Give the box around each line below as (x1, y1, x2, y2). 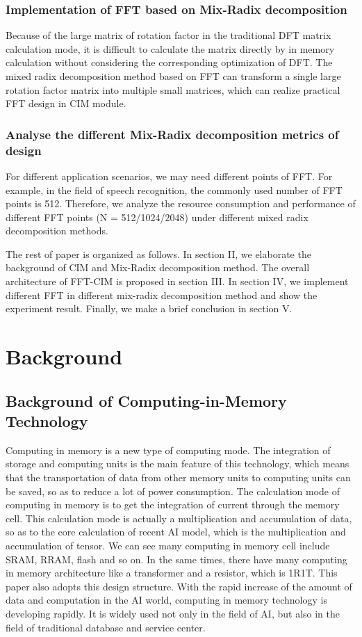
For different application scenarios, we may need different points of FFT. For (6, 168, 333, 183)
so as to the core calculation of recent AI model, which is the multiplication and (6, 524, 346, 539)
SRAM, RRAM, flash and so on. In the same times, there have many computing (6, 551, 347, 566)
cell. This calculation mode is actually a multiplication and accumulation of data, (6, 510, 352, 525)
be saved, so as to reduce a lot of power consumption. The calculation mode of (6, 483, 340, 498)
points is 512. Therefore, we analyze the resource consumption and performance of (6, 196, 356, 211)
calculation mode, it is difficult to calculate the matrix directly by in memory (6, 41, 335, 56)
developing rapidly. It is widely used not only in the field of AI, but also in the (6, 606, 340, 620)
